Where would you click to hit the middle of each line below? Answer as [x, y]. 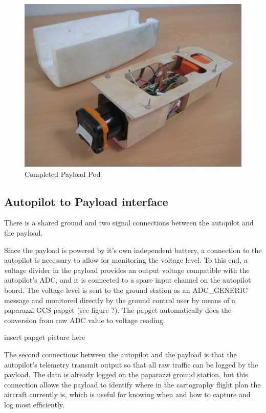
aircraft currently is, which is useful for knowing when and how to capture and [127, 394]
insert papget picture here [45, 337]
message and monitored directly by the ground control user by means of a [120, 300]
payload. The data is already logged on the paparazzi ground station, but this [126, 374]
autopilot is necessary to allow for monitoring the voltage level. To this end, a [126, 260]
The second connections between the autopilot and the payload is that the [120, 354]
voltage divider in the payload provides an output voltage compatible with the [127, 270]
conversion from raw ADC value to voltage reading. [85, 320]
